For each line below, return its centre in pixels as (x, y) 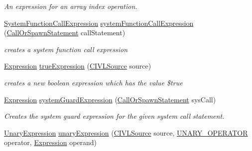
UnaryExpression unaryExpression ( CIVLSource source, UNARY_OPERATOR (126, 132)
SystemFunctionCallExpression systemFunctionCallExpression (99, 23)
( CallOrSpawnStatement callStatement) (65, 33)
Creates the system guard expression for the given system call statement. (114, 116)
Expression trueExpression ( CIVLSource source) (78, 66)
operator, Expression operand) (51, 142)
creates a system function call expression (66, 49)
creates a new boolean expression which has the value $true (93, 82)
